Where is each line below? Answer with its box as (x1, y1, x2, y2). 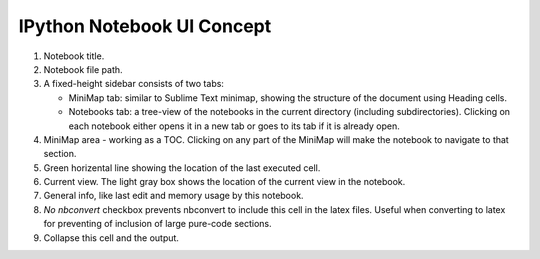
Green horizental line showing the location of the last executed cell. (43, 161, 321, 174)
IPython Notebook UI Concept (18, 15, 272, 37)
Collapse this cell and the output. (43, 231, 180, 244)
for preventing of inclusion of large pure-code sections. (43, 218, 272, 230)
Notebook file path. (43, 63, 124, 75)
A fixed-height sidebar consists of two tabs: (43, 78, 225, 90)
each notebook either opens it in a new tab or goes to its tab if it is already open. (68, 120, 400, 132)
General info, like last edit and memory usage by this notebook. (43, 190, 304, 202)
